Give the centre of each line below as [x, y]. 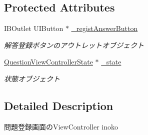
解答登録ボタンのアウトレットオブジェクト [74, 45]
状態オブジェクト [32, 78]
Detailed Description [59, 105]
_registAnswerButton [104, 28]
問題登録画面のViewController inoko [61, 126]
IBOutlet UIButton [34, 28]
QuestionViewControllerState [48, 62]
